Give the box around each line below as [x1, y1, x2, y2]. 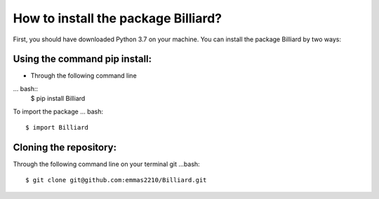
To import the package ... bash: [13, 107, 103, 116]
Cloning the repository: [13, 141, 117, 153]
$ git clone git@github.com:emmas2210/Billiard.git [25, 176, 207, 184]
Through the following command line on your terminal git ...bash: [13, 160, 200, 168]
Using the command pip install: [13, 53, 152, 65]
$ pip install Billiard [30, 95, 86, 103]
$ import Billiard [25, 123, 89, 132]
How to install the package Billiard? [13, 11, 222, 26]
